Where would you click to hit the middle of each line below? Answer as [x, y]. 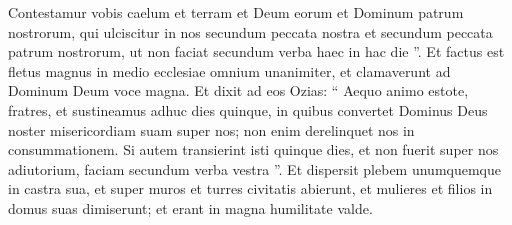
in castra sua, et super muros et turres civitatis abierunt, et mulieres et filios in [250, 188]
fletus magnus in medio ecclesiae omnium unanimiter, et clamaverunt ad [229, 70]
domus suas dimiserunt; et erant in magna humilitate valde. [190, 207]
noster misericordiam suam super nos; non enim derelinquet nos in [211, 129]
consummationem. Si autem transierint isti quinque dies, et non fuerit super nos [253, 149]
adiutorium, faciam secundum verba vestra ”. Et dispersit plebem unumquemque [255, 168]
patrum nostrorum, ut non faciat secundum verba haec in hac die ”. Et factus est [256, 51]
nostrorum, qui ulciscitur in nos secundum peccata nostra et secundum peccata [250, 31]
